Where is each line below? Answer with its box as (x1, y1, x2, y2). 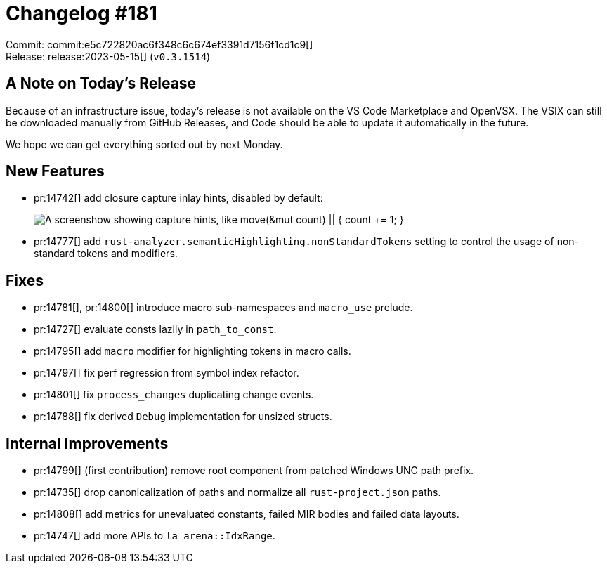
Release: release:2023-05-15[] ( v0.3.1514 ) (6, 50, 211, 63)
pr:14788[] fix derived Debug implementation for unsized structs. (34, 410, 332, 423)
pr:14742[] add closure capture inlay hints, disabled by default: (34, 192, 323, 204)
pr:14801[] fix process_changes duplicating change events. (34, 388, 314, 401)
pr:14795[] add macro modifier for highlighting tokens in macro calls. (34, 345, 351, 358)
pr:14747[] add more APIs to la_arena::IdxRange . (34, 530, 275, 542)
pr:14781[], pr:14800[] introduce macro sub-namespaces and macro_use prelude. (34, 301, 413, 314)
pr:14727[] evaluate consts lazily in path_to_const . (34, 323, 277, 336)
